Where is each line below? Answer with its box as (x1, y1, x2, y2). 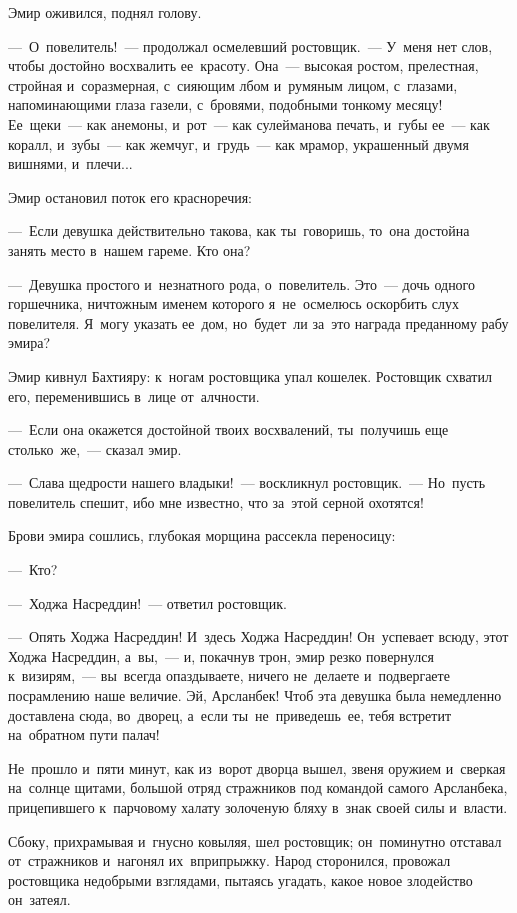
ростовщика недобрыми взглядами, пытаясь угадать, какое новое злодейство (8, 869, 473, 890)
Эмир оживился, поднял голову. (8, 2, 202, 22)
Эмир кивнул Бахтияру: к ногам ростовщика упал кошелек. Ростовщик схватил (8, 365, 492, 386)
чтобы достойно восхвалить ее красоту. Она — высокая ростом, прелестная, (8, 55, 479, 76)
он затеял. (8, 889, 71, 910)
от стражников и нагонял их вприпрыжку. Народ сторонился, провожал (8, 850, 451, 871)
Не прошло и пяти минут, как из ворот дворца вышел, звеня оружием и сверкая (8, 757, 506, 778)
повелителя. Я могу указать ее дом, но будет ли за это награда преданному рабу (8, 312, 509, 333)
